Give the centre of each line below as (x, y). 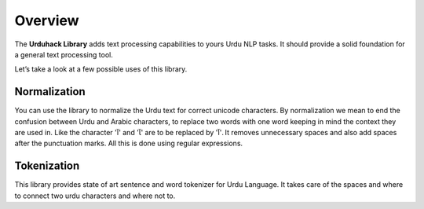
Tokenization (47, 166)
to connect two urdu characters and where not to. (95, 196)
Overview (47, 20)
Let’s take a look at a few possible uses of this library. (101, 69)
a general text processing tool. (64, 54)
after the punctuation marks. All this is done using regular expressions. (129, 143)
